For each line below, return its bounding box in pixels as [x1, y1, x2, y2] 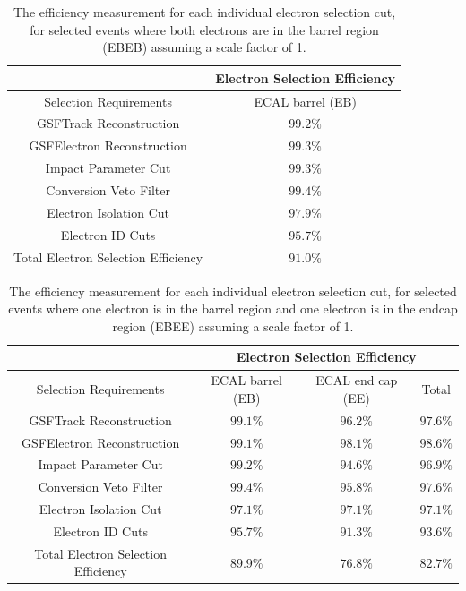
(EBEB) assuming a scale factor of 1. [102, 38, 306, 56]
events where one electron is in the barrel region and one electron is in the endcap [8, 299, 458, 318]
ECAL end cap [315, 371, 398, 390]
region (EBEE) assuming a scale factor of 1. [112, 316, 354, 335]
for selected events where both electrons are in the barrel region [30, 20, 379, 39]
